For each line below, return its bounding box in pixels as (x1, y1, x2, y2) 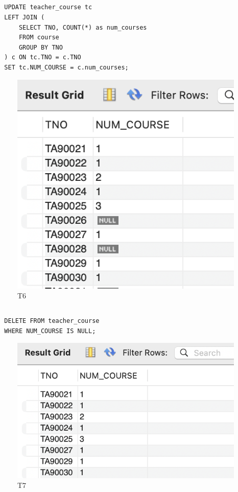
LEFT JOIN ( (4, 13, 45, 21)
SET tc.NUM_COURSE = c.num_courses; (4, 63, 129, 71)
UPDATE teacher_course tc (4, 4, 92, 11)
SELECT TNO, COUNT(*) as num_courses (18, 24, 147, 31)
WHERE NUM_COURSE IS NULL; (4, 327, 96, 335)
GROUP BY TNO (18, 43, 63, 51)
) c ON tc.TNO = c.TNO (4, 54, 81, 61)
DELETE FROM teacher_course (4, 317, 100, 325)
